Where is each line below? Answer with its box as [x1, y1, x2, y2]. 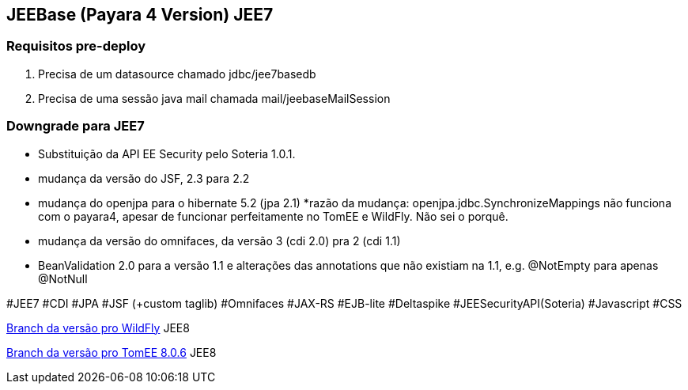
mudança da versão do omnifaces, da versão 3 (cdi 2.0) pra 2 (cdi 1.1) [38, 233, 401, 248]
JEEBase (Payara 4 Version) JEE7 [6, 5, 274, 25]
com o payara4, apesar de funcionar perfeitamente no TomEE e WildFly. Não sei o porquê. [38, 209, 508, 223]
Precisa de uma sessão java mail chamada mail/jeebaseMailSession [38, 91, 391, 105]
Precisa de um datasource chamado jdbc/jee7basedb [38, 66, 316, 81]
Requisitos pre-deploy [6, 38, 146, 55]
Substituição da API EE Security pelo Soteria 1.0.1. [38, 146, 296, 161]
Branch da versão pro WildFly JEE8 [6, 320, 190, 335]
